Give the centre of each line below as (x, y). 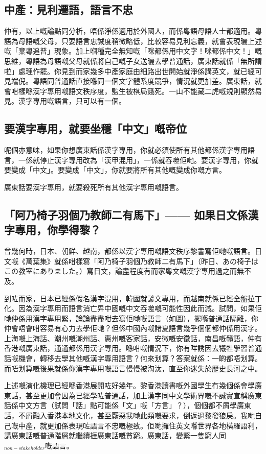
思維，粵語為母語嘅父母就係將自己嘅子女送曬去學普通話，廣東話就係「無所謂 (133, 61)
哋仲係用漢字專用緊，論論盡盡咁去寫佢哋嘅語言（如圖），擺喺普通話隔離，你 (131, 318)
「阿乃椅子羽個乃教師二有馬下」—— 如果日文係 (126, 214)
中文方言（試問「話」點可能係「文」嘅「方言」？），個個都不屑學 (127, 405)
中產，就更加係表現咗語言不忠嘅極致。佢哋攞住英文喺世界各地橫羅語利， (140, 425)
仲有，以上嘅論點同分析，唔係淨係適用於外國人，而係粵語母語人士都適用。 (129, 31)
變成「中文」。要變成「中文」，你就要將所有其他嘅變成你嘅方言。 (118, 170)
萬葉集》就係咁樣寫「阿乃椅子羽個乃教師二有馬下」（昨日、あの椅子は (142, 261)
